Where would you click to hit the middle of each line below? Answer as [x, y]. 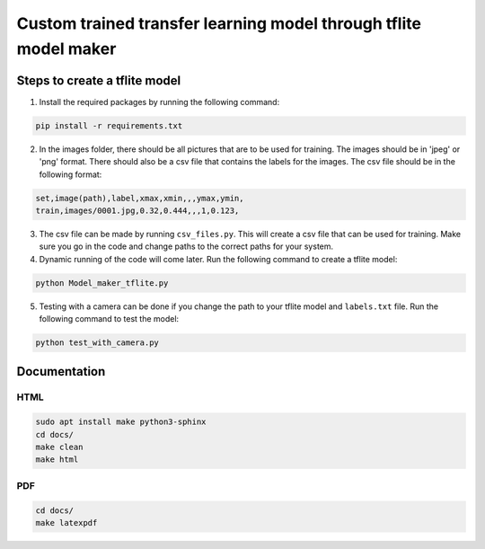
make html [57, 460]
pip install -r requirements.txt [109, 125]
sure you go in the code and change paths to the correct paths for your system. [186, 246]
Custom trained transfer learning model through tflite [219, 23]
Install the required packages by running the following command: [159, 102]
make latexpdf [66, 522]
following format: [71, 174]
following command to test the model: [109, 319]
